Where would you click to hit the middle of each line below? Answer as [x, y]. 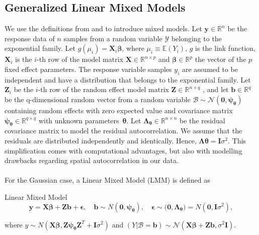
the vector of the [221, 59]
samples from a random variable [113, 38]
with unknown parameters [79, 120]
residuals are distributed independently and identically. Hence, [101, 140]
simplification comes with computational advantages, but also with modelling [123, 150]
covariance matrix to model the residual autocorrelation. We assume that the [123, 131]
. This [237, 140]
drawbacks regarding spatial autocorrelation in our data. [92, 160]
